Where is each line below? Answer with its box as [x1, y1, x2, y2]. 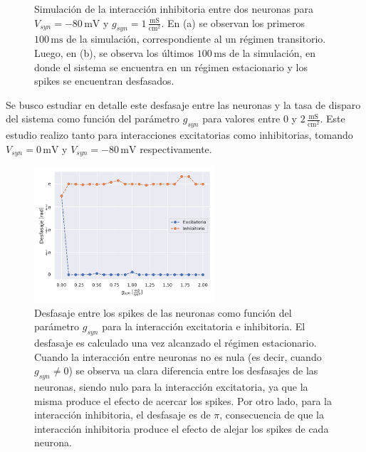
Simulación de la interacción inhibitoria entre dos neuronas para [34, 1, 313, 16]
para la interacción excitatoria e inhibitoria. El [102, 319, 305, 334]
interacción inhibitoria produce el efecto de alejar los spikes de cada [34, 421, 329, 436]
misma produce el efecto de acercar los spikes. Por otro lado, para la [34, 393, 332, 408]
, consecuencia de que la [219, 407, 324, 422]
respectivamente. [140, 141, 212, 156]
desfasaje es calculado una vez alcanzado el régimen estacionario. [34, 335, 317, 349]
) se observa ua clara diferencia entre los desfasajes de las [68, 363, 318, 378]
